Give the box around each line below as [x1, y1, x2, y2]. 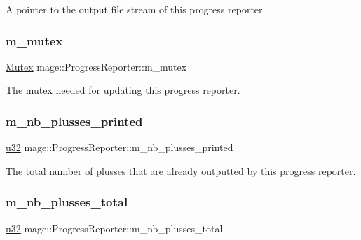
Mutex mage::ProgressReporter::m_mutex [6, 59, 187, 73]
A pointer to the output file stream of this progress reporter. [6, 2, 266, 16]
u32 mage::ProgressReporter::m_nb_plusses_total [6, 220, 223, 235]
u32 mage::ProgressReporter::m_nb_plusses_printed [6, 140, 233, 155]
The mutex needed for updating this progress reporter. [6, 83, 240, 97]
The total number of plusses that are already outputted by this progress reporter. [6, 163, 356, 178]
